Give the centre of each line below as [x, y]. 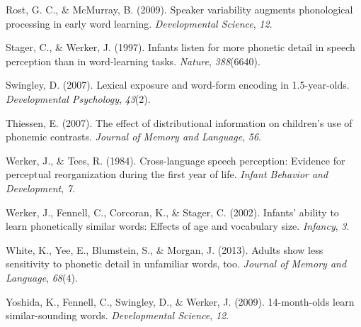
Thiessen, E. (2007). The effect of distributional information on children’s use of [179, 122]
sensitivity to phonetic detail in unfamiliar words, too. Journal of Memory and [176, 264]
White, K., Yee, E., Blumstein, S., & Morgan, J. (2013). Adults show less [165, 249]
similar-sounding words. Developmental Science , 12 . [118, 315]
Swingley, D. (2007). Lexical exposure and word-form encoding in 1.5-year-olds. [178, 85]
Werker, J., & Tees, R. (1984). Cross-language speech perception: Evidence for [176, 160]
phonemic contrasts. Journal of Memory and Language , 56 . [133, 137]
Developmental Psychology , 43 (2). [78, 98]
